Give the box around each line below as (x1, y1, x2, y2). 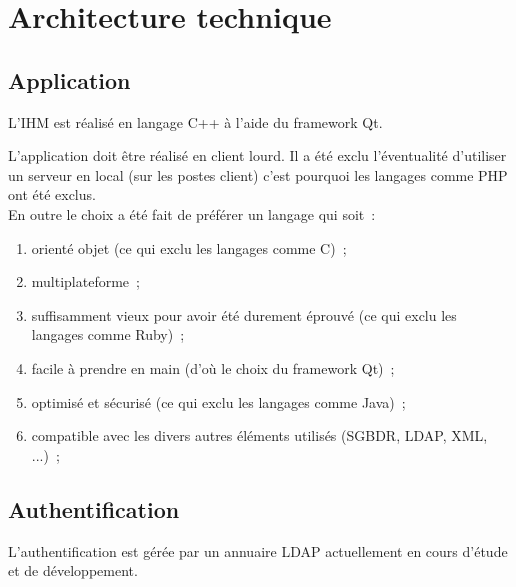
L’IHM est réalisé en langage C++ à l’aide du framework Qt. (8, 111, 383, 132)
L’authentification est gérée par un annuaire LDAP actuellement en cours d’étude (8, 540, 508, 561)
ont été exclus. (8, 184, 96, 205)
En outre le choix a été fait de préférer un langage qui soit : (8, 203, 376, 224)
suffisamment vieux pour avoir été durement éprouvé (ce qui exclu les (31, 304, 457, 325)
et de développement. (8, 560, 138, 581)
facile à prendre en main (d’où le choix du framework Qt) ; (31, 357, 395, 378)
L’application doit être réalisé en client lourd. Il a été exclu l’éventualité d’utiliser (8, 145, 507, 166)
